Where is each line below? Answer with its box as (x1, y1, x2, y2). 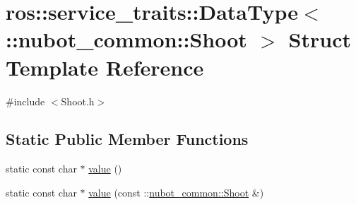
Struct (288, 25, 351, 54)
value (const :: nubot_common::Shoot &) (88, 184, 264, 199)
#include (6, 93, 45, 108)
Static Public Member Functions (6, 128, 249, 150)
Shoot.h (61, 93, 95, 108)
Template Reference (6, 52, 204, 81)
